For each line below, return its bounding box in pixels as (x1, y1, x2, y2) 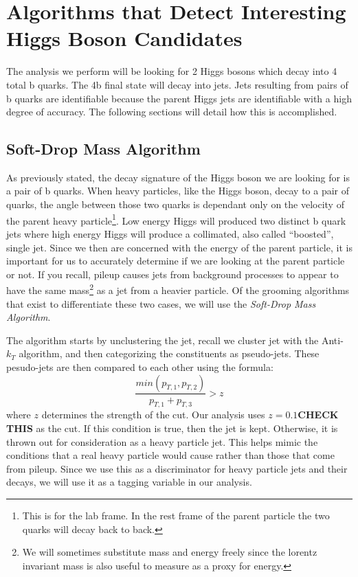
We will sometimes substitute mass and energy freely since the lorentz (22, 545, 317, 559)
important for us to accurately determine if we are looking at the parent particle (6, 253, 345, 268)
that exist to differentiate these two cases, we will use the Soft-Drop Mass (6, 296, 316, 310)
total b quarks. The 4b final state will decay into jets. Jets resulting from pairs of (6, 77, 348, 91)
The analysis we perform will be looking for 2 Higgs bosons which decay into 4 (6, 64, 337, 78)
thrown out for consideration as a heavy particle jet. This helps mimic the (6, 434, 318, 449)
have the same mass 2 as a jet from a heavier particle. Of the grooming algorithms (6, 281, 350, 297)
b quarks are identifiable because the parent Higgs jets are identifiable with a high (6, 91, 352, 105)
